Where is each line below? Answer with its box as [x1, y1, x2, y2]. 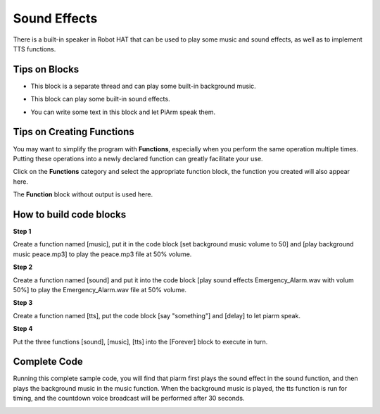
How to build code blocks [13, 208, 127, 220]
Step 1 [13, 227, 32, 235]
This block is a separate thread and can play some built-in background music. [30, 82, 256, 90]
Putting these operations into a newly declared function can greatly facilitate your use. [13, 154, 263, 163]
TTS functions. [13, 44, 56, 53]
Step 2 [13, 263, 33, 271]
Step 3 [13, 299, 33, 307]
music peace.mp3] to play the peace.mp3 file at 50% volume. [13, 250, 192, 258]
